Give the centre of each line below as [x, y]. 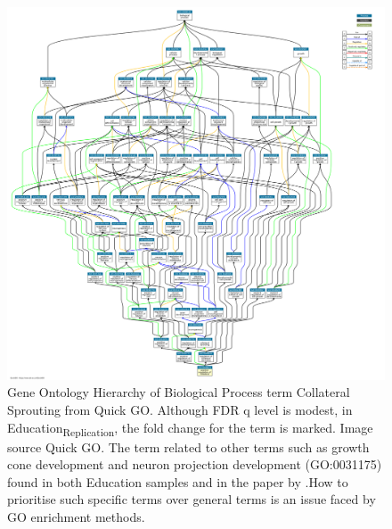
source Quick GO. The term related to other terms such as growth [188, 446]
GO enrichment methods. [76, 517]
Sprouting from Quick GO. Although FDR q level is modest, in [180, 409]
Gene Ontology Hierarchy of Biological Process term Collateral [179, 392]
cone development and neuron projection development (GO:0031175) [195, 464]
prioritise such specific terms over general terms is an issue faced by [192, 499]
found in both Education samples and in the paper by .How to [178, 481]
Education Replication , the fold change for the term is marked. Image [190, 428]
